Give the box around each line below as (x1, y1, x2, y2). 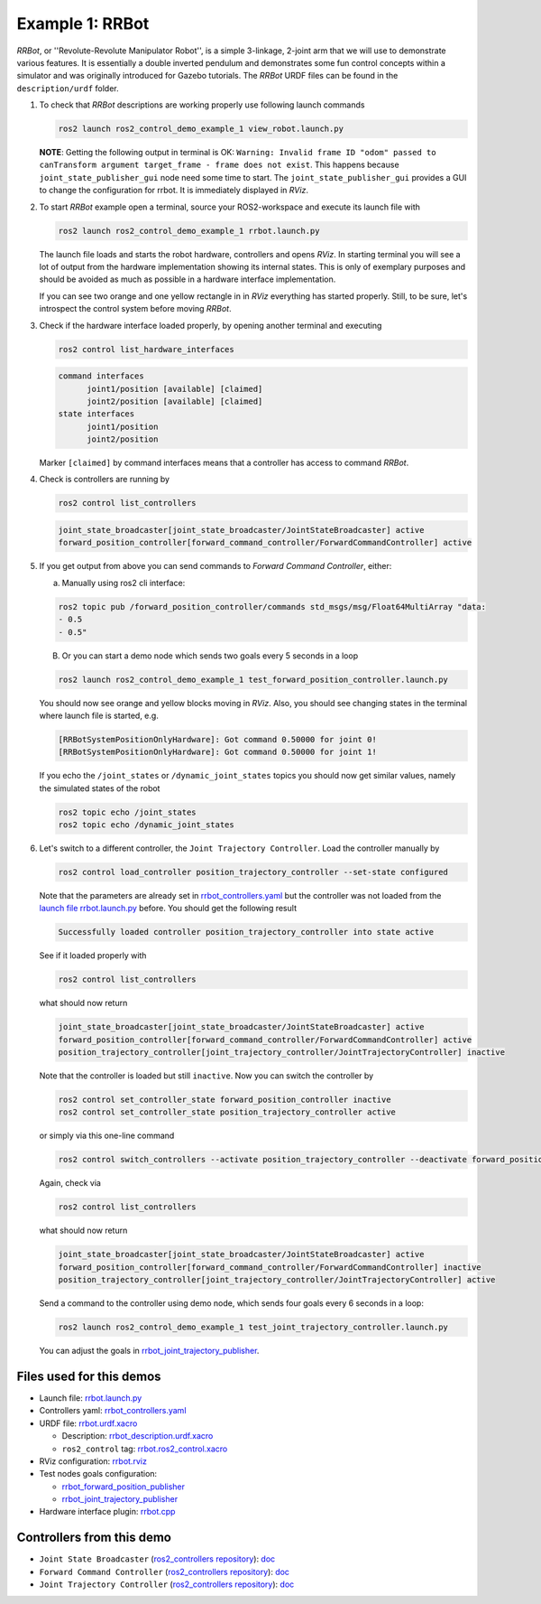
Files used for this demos (16, 1368, 161, 1384)
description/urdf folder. (16, 82, 119, 94)
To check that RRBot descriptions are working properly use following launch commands (39, 99, 365, 110)
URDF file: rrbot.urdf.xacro (39, 1418, 138, 1429)
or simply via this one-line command (39, 1130, 175, 1142)
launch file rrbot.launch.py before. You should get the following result (39, 903, 298, 914)
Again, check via (39, 1178, 101, 1189)
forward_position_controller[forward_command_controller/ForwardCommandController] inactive (58, 1262, 481, 1273)
